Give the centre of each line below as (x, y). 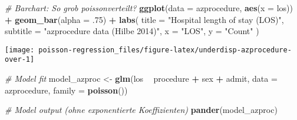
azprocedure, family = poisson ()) (66, 90)
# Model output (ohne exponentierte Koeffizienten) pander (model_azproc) (141, 110)
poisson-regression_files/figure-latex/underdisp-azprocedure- (165, 50)
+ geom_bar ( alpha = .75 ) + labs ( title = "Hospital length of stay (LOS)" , (144, 19)
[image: (20, 50)
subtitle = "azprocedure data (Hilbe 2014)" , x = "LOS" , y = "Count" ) (132, 31)
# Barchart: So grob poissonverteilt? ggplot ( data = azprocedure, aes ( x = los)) (149, 8)
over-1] (20, 60)
